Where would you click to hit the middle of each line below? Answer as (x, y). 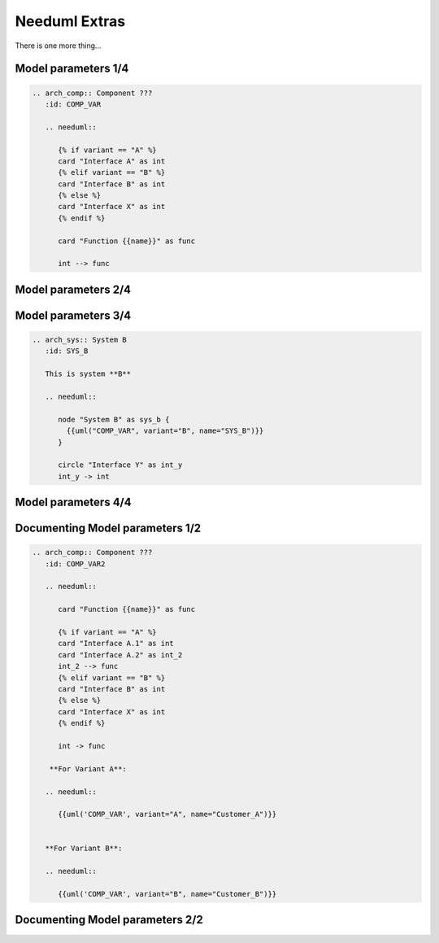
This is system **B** (88, 374)
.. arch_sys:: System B (80, 340)
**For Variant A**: (88, 768)
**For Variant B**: (84, 849)
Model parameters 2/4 (73, 289)
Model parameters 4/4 (73, 502)
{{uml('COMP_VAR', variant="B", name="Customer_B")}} (167, 894)
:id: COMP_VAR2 (75, 564)
